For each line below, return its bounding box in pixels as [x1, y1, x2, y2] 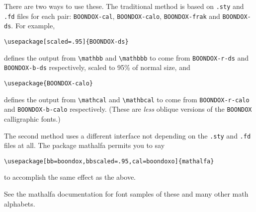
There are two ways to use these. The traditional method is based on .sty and [4, 1, 244, 11]
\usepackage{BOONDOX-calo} [4, 79, 93, 87]
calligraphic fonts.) [4, 113, 61, 124]
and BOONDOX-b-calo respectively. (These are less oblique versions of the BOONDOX [4, 104, 252, 114]
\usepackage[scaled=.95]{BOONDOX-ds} [4, 38, 129, 45]
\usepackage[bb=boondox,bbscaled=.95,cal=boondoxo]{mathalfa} [4, 157, 214, 165]
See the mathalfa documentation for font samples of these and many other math [4, 189, 249, 199]
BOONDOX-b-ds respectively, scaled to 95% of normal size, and [4, 62, 190, 72]
